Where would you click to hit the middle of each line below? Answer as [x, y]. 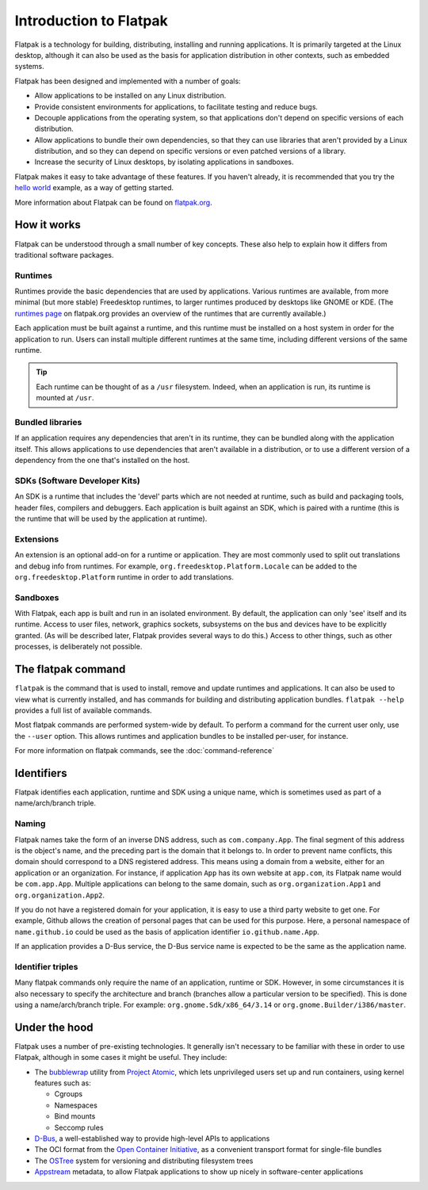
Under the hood [54, 1027]
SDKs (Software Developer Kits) [77, 480]
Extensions [37, 539]
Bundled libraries [48, 422]
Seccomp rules [79, 1127]
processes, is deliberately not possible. [78, 647]
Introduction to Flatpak [91, 21]
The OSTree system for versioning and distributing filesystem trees [144, 1161]
